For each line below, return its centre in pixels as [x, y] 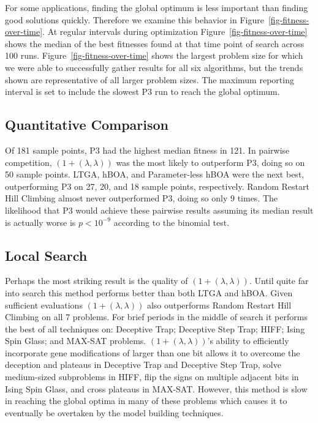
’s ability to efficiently [248, 341]
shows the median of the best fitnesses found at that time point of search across [155, 43]
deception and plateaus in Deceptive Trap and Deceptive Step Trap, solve [143, 365]
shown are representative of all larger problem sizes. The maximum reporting [150, 79]
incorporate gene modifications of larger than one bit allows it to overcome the [153, 352]
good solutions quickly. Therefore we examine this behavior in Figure [134, 19]
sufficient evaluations [44, 305]
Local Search [46, 255]
